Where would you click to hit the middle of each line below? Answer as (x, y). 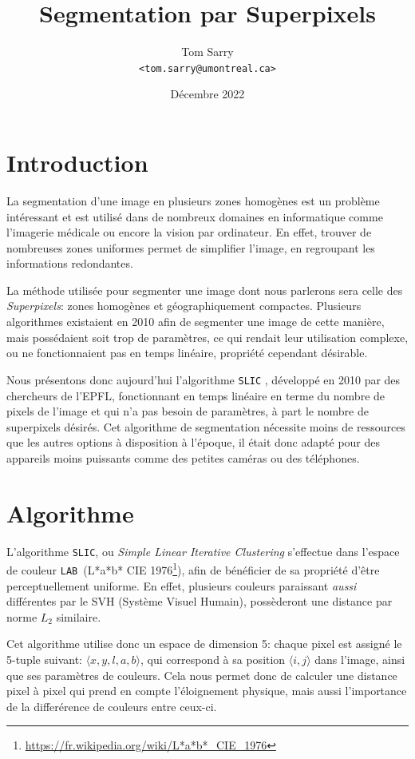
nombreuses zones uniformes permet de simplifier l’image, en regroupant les (191, 247)
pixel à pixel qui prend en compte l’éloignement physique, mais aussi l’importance (207, 691)
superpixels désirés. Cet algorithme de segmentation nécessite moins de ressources (206, 426)
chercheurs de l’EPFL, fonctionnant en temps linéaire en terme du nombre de (196, 395)
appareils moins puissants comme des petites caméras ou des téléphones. (183, 457)
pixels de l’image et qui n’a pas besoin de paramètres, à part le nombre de (188, 411)
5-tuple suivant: (44, 659)
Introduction (77, 162)
